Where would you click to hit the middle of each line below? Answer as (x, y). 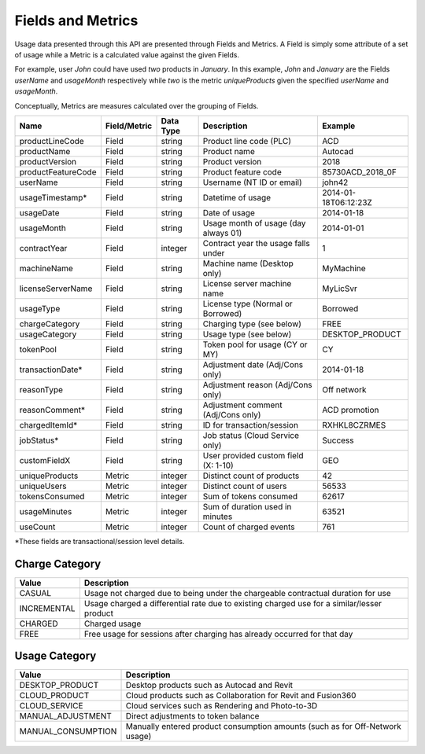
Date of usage (229, 212)
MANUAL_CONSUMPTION (68, 731)
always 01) (222, 233)
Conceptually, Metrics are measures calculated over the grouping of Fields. (137, 105)
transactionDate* (51, 370)
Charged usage (113, 623)
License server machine (247, 283)
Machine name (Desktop (248, 263)
